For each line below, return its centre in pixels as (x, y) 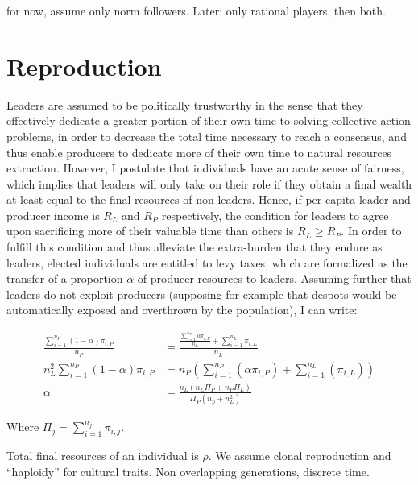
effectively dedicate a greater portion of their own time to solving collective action (209, 120)
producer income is (53, 215)
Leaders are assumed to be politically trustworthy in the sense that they (185, 104)
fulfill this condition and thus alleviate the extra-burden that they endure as (195, 247)
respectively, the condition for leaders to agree (275, 215)
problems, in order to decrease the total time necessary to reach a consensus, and (207, 136)
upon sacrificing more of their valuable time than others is (150, 231)
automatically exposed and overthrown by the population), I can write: (182, 310)
